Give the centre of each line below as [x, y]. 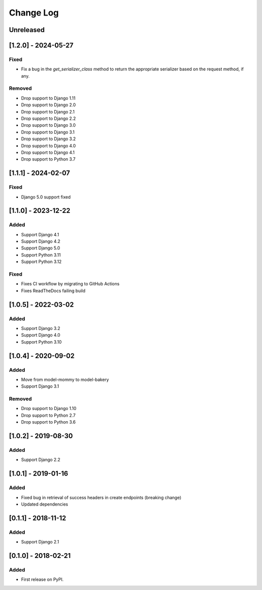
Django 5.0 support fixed [46, 197]
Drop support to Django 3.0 [49, 125]
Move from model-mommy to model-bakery [65, 379]
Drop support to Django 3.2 [49, 139]
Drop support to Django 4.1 [48, 152]
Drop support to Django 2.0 [49, 105]
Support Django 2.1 [40, 542]
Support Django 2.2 [41, 460]
